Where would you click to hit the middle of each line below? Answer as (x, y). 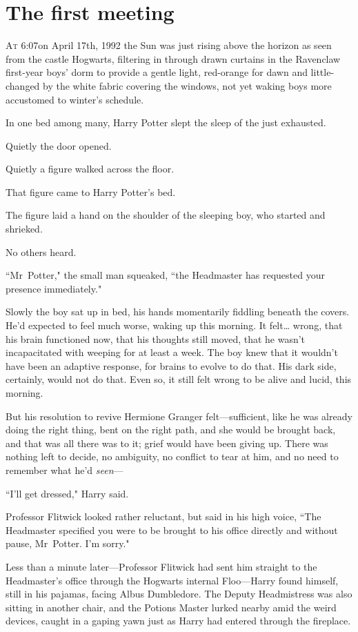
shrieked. (24, 229)
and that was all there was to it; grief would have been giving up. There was (167, 443)
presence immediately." (54, 288)
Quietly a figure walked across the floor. (90, 169)
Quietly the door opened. (59, 145)
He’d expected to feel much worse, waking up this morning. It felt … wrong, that (174, 325)
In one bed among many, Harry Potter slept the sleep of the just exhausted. (166, 122)
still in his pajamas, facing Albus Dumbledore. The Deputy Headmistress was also (179, 594)
